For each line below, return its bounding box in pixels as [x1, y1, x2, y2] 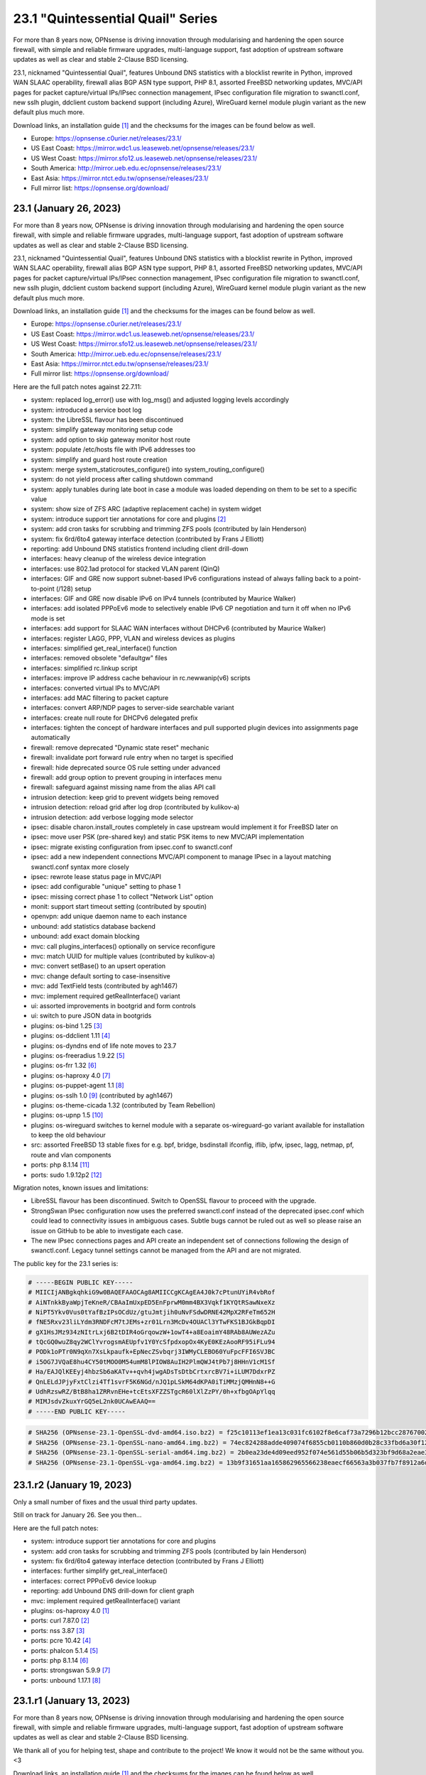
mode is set [31, 614, 65, 623]
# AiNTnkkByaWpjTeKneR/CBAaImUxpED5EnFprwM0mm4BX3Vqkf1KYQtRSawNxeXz [28, 1298, 275, 1306]
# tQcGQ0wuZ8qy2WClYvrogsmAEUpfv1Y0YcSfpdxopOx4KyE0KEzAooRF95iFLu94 [28, 1338, 275, 1346]
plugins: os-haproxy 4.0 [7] [31, 1071, 111, 1079]
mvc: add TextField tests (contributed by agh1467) [31, 982, 178, 990]
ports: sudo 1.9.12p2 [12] [31, 1170, 102, 1179]
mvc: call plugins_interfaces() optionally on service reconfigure [31, 941, 216, 951]
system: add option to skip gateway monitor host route [31, 435, 191, 444]
